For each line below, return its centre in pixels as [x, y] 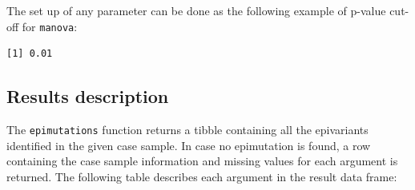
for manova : [50, 26]
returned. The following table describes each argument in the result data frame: [202, 176]
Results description [88, 96]
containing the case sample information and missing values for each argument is [202, 161]
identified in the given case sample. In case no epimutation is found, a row [189, 145]
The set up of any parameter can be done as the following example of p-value [196, 10]
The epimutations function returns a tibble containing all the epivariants [187, 130]
